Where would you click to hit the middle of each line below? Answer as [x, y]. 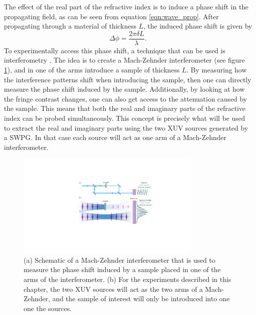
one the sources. [48, 308]
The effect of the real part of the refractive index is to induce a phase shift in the [126, 6]
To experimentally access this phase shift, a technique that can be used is [115, 50]
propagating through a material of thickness [70, 26]
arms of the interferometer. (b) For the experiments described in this [128, 279]
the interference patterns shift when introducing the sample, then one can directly [128, 79]
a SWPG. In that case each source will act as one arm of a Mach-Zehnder [115, 137]
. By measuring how [216, 70]
